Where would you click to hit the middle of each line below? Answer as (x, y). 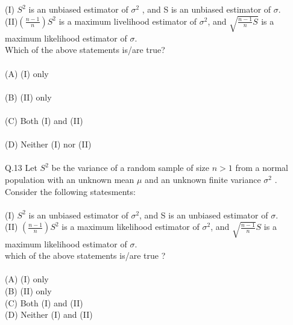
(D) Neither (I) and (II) (49, 314)
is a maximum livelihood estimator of (128, 21)
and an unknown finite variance (203, 179)
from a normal (262, 168)
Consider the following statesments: (70, 191)
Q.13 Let (21, 168)
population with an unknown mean (70, 179)
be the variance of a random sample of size (131, 168)
